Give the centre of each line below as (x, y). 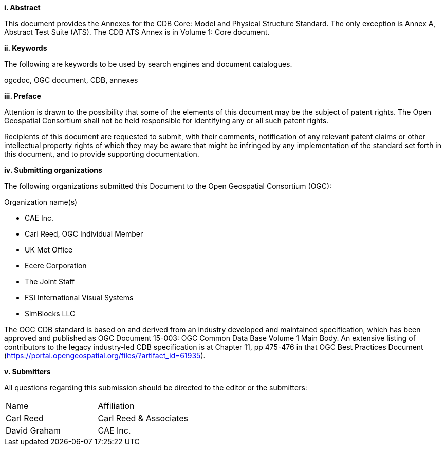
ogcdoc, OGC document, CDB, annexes (71, 80)
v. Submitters (27, 372)
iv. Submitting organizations (53, 170)
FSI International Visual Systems (79, 298)
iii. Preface (23, 96)
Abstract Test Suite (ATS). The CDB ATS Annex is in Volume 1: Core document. (137, 32)
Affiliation (116, 406)
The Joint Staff (50, 282)
